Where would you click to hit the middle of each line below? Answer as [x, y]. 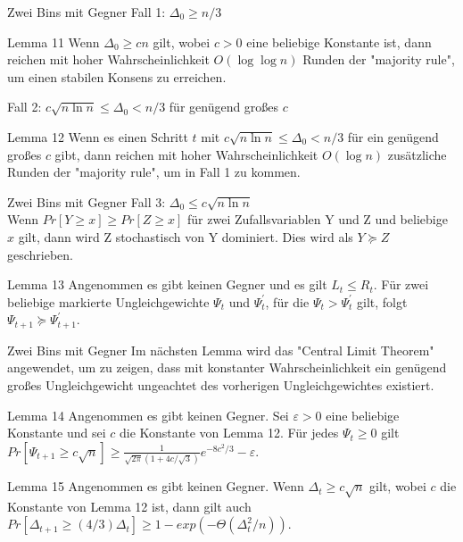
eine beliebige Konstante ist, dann [339, 42]
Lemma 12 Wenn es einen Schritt [98, 136]
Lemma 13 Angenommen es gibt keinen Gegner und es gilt [167, 284]
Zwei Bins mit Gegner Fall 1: [87, 12]
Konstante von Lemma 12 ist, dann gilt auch [129, 506]
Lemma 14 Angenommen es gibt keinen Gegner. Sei [148, 415]
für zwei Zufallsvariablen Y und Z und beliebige [318, 219]
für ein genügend [393, 136]
